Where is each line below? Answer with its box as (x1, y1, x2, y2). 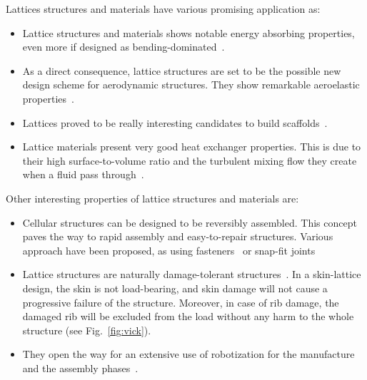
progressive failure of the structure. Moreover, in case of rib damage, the (22, 294, 339, 309)
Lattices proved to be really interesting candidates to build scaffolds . (22, 115, 328, 130)
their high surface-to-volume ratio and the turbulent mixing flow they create (22, 153, 357, 168)
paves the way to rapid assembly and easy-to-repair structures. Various (22, 229, 333, 244)
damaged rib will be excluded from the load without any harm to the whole (22, 309, 354, 324)
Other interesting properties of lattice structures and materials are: (6, 190, 299, 205)
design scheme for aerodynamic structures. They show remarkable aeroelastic (22, 77, 360, 92)
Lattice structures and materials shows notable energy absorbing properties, (22, 25, 355, 40)
